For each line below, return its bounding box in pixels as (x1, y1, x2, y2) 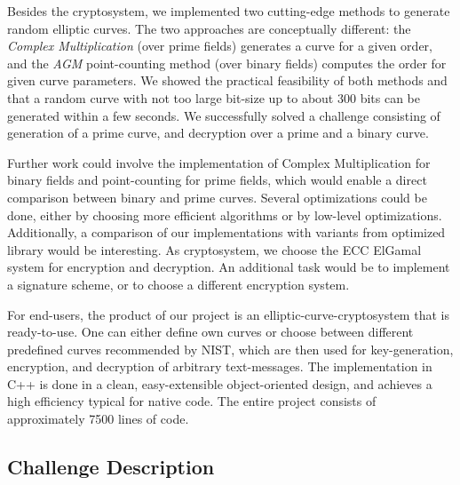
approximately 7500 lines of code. (7, 409, 189, 428)
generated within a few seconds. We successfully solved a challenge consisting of (7, 106, 440, 124)
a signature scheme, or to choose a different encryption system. (7, 274, 350, 293)
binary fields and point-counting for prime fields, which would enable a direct (7, 171, 427, 189)
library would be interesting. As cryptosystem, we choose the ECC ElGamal (7, 240, 422, 258)
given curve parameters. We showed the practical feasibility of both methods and (7, 71, 448, 90)
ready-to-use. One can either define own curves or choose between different (7, 322, 414, 341)
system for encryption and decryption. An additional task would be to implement (7, 258, 450, 276)
